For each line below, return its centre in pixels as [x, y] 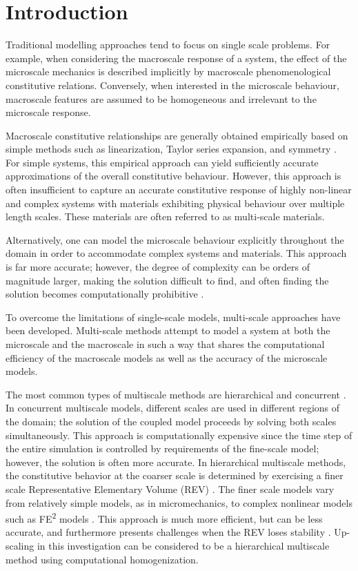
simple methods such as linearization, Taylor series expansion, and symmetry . [171, 149]
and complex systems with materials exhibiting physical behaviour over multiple [175, 203]
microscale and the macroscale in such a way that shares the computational [165, 344]
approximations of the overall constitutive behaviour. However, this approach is [173, 176]
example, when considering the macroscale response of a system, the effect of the [176, 58]
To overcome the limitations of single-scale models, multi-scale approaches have [173, 317]
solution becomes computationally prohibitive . [105, 294]
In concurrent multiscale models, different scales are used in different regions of [173, 408]
